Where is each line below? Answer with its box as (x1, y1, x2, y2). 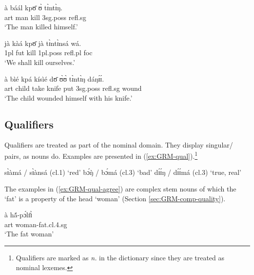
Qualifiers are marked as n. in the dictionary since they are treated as (16, 252, 225, 262)
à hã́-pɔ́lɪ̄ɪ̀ (4, 210, 32, 220)
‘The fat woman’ (4, 229, 54, 239)
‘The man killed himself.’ (4, 21, 78, 32)
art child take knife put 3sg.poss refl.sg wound (4, 83, 142, 93)
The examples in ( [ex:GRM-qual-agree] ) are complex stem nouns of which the (4, 183, 236, 193)
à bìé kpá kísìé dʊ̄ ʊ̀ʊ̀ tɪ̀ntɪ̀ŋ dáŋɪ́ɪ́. (4, 73, 104, 84)
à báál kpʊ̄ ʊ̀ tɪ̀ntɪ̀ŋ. (4, 2, 62, 12)
